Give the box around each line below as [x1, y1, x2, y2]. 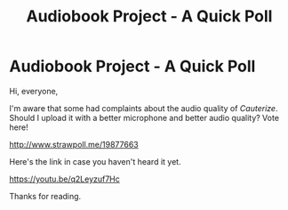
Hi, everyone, [9, 85, 59, 96]
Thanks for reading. [9, 190, 82, 201]
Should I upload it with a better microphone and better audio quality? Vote [9, 112, 280, 123]
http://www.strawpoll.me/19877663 [9, 139, 140, 149]
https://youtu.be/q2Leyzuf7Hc [9, 174, 120, 184]
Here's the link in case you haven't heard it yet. [9, 156, 181, 166]
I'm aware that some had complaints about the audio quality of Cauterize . [9, 102, 278, 113]
